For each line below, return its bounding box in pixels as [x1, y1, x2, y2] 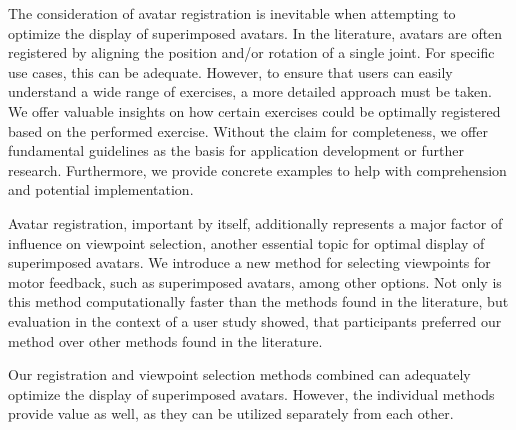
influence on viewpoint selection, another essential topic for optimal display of [8, 232, 485, 253]
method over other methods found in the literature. [8, 330, 323, 351]
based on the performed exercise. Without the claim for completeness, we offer [8, 120, 488, 141]
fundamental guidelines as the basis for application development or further [8, 140, 464, 161]
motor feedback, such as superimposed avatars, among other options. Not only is [8, 271, 502, 292]
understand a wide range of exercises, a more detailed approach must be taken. [8, 81, 492, 102]
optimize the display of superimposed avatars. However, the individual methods [8, 383, 495, 404]
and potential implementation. [8, 179, 194, 200]
